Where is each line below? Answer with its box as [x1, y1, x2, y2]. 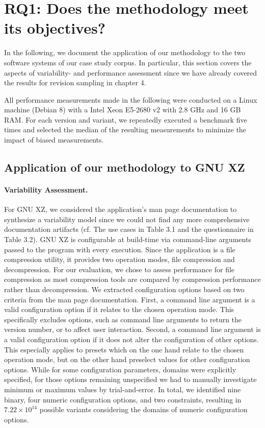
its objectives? [4, 17, 105, 38]
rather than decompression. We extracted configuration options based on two [4, 283, 245, 294]
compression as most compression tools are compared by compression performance [4, 274, 261, 284]
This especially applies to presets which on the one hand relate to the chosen [4, 344, 244, 354]
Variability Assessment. [4, 184, 88, 195]
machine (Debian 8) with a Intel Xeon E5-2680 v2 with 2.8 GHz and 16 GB [4, 104, 241, 115]
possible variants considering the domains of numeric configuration [39, 404, 248, 415]
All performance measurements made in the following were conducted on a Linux [4, 94, 257, 105]
